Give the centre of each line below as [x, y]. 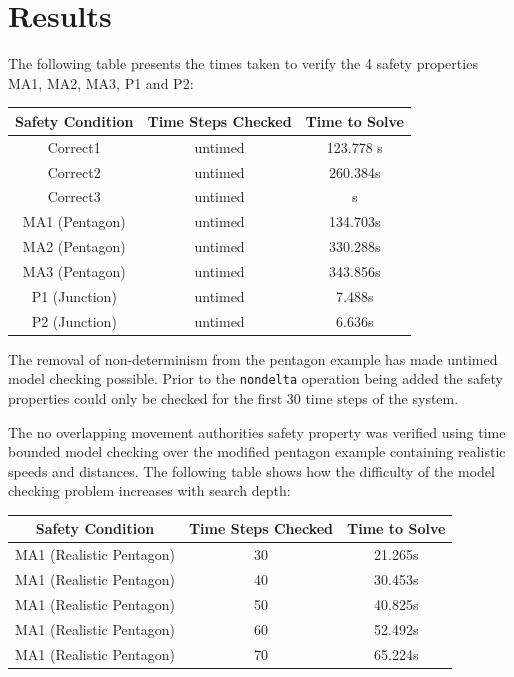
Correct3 [74, 196]
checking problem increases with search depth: [149, 490]
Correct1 [74, 146]
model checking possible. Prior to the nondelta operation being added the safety [255, 378]
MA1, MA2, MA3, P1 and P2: [101, 82]
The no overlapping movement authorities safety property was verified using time [257, 431]
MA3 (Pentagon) [74, 270]
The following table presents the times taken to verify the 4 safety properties [243, 63]
